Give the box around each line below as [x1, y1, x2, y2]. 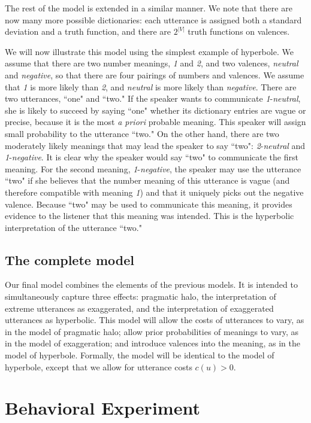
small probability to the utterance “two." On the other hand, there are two [5, 127, 279, 139]
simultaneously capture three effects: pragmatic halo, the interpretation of [5, 290, 276, 303]
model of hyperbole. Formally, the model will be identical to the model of [5, 349, 274, 361]
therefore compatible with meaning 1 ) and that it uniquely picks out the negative [5, 185, 304, 198]
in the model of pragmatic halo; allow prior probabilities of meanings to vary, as [5, 325, 299, 337]
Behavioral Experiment [5, 395, 200, 420]
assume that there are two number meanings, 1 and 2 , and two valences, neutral [5, 57, 298, 69]
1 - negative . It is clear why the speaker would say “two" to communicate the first [5, 151, 298, 163]
